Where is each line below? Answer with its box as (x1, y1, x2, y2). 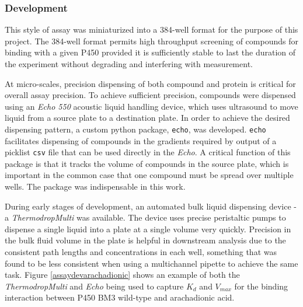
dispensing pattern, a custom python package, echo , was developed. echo (5, 123, 266, 135)
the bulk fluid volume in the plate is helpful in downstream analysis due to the (5, 234, 286, 246)
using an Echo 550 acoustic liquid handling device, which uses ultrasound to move (5, 100, 298, 112)
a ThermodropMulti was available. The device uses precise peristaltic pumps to (5, 211, 286, 224)
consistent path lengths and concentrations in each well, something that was (5, 246, 277, 258)
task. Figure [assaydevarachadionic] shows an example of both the (5, 268, 240, 281)
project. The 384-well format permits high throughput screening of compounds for (5, 34, 298, 47)
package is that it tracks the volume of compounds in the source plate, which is (5, 157, 289, 169)
